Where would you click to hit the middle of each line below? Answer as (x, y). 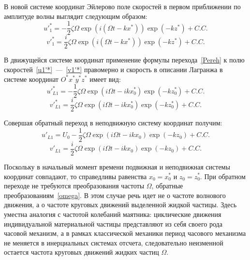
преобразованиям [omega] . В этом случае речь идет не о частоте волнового (115, 195)
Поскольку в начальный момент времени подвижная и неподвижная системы (117, 166)
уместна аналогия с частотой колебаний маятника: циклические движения (113, 214)
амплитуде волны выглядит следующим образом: (76, 16)
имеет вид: (105, 79)
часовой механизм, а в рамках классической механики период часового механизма (125, 233)
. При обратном (223, 176)
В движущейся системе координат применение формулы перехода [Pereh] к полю (124, 60)
